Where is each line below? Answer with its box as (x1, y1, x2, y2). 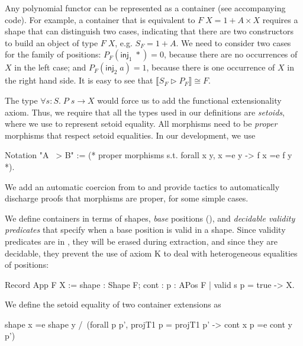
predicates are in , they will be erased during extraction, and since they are (5, 235, 278, 247)
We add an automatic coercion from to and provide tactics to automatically (5, 180, 280, 193)
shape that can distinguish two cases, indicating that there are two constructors (5, 25, 294, 37)
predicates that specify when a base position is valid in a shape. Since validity (5, 223, 286, 236)
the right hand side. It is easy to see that (5, 74, 153, 86)
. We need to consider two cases (176, 36, 291, 49)
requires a (262, 13, 298, 25)
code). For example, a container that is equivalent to (5, 13, 195, 25)
